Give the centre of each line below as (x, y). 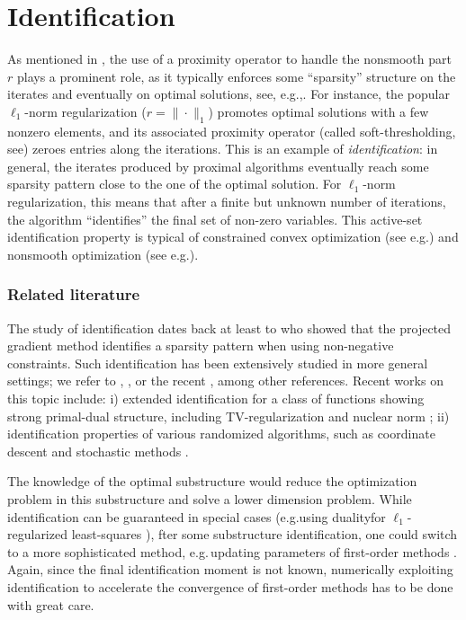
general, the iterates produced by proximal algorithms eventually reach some (218, 166)
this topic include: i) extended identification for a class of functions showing (216, 399)
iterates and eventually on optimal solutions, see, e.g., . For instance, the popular (229, 94)
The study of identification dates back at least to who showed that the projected (229, 328)
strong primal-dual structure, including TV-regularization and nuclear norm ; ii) (229, 416)
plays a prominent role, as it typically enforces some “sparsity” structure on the (236, 76)
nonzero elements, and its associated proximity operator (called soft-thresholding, (232, 131)
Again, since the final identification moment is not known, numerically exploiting (230, 569)
